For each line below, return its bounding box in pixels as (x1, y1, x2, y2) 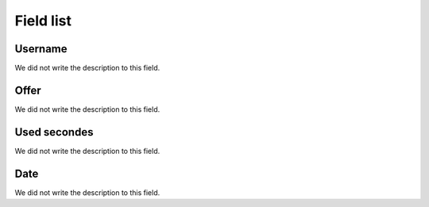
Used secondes (14, 125, 94, 139)
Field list (14, 12, 71, 29)
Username (14, 42, 68, 56)
